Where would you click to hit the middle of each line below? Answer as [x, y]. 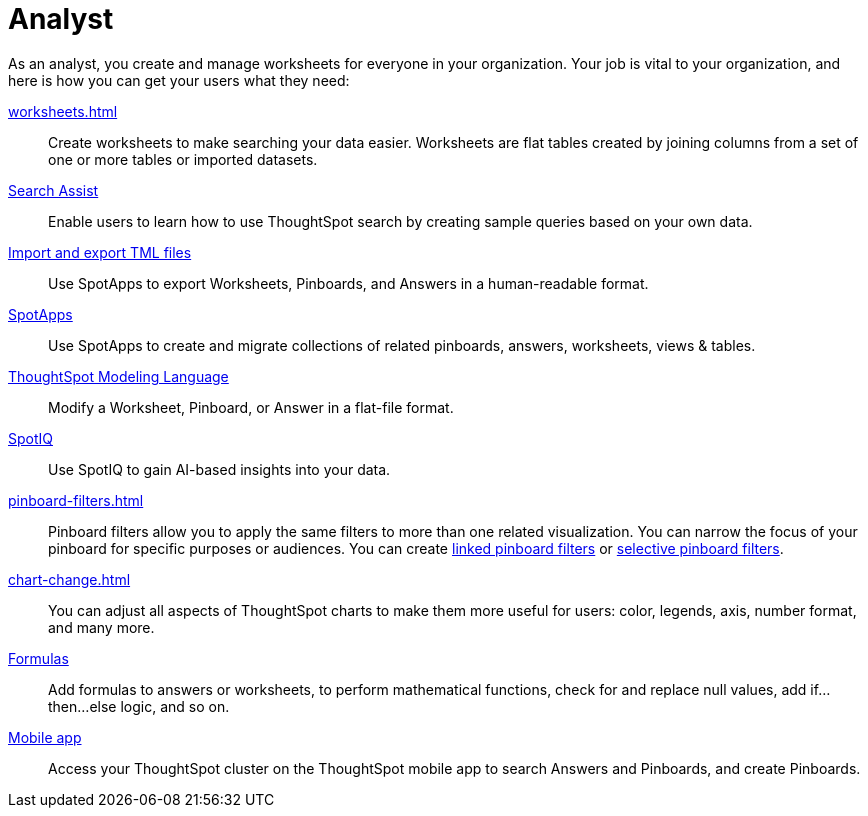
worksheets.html [63, 111]
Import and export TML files [100, 252]
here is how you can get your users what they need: [179, 80]
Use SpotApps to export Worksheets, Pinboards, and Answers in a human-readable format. [348, 283]
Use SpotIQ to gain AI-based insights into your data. [219, 469]
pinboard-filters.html [76, 500]
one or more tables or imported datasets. [183, 159]
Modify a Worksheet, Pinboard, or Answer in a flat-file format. [251, 407]
